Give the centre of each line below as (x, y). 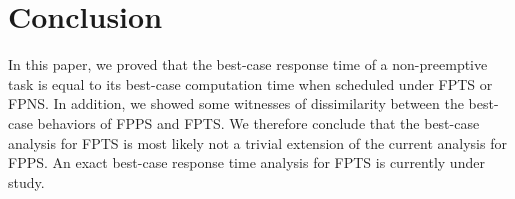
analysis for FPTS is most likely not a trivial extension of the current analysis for (257, 142)
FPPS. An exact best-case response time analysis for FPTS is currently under (246, 162)
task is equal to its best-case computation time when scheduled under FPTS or (250, 83)
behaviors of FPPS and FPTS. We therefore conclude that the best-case (258, 122)
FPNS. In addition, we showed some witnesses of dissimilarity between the (236, 103)
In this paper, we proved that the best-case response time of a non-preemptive (248, 64)
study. (26, 181)
